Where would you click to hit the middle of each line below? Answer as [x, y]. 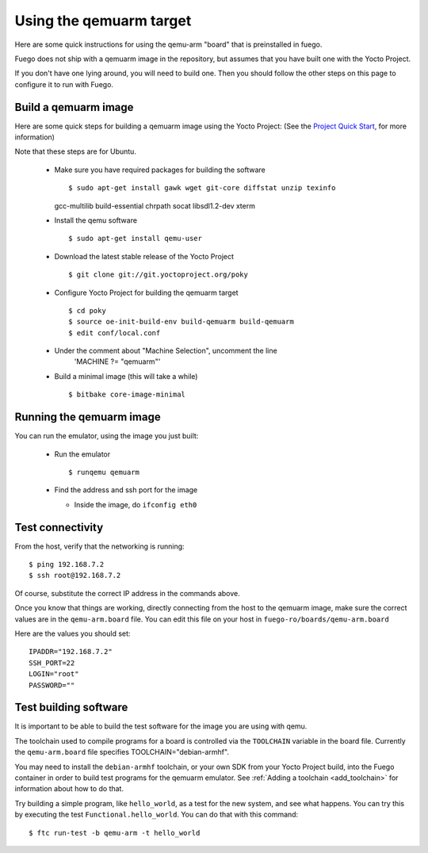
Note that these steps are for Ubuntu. [75, 151]
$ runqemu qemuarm [104, 472]
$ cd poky [87, 310]
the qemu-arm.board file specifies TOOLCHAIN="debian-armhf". [122, 752]
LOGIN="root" [54, 674]
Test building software [71, 708]
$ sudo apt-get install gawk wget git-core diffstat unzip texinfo [202, 188]
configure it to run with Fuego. [64, 84]
